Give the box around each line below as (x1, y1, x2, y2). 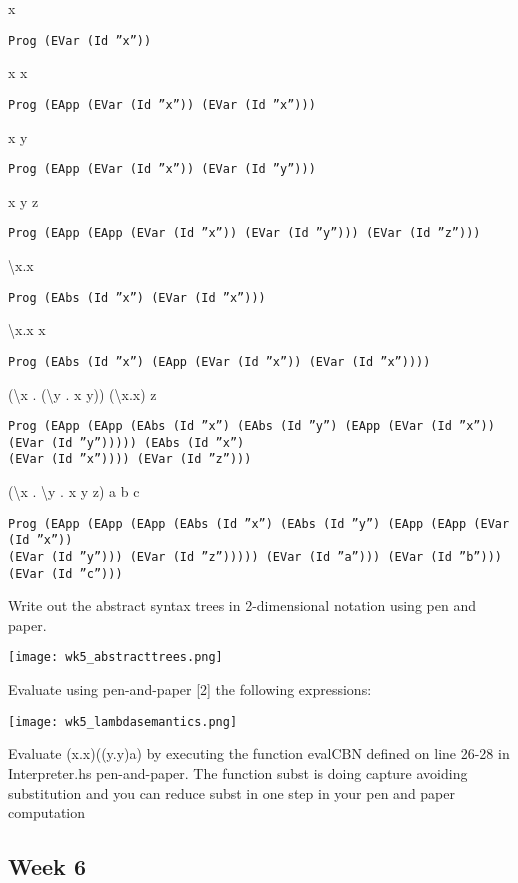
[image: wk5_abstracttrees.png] (8, 650, 223, 665)
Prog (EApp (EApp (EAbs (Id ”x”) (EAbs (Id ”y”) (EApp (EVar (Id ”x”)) (8, 419, 495, 434)
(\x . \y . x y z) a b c (8, 481, 140, 502)
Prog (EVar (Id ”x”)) (8, 33, 152, 48)
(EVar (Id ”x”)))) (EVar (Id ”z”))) (8, 452, 252, 467)
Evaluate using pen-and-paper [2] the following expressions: (8, 679, 372, 700)
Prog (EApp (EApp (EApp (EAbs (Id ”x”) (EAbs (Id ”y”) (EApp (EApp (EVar (8, 516, 510, 531)
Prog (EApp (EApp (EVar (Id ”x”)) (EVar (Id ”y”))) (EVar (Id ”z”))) (8, 226, 481, 241)
